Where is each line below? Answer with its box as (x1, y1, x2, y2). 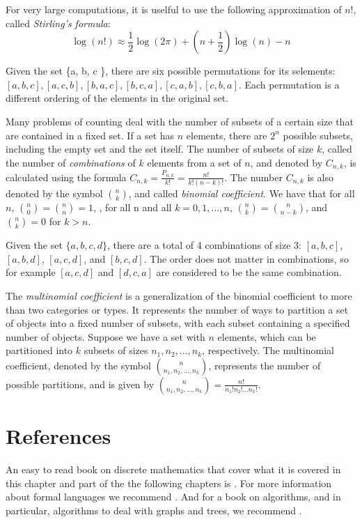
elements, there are (186, 128, 267, 142)
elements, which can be (217, 329, 316, 344)
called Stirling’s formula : (6, 15, 111, 30)
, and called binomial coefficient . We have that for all (128, 186, 355, 201)
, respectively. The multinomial (202, 343, 334, 358)
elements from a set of (147, 155, 242, 169)
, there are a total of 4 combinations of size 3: (107, 238, 302, 252)
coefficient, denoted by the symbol (6, 358, 151, 372)
